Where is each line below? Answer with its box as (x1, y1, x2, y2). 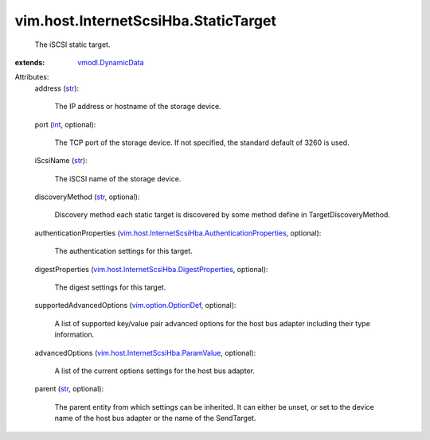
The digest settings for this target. (54, 282, 166, 292)
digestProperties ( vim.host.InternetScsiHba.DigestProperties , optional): (34, 264, 268, 274)
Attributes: (14, 72, 49, 82)
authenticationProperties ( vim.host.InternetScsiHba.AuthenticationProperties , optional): (34, 228, 322, 238)
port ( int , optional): (34, 119, 96, 129)
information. (54, 330, 95, 340)
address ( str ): (34, 84, 80, 93)
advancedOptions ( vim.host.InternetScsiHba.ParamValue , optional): (34, 348, 256, 357)
